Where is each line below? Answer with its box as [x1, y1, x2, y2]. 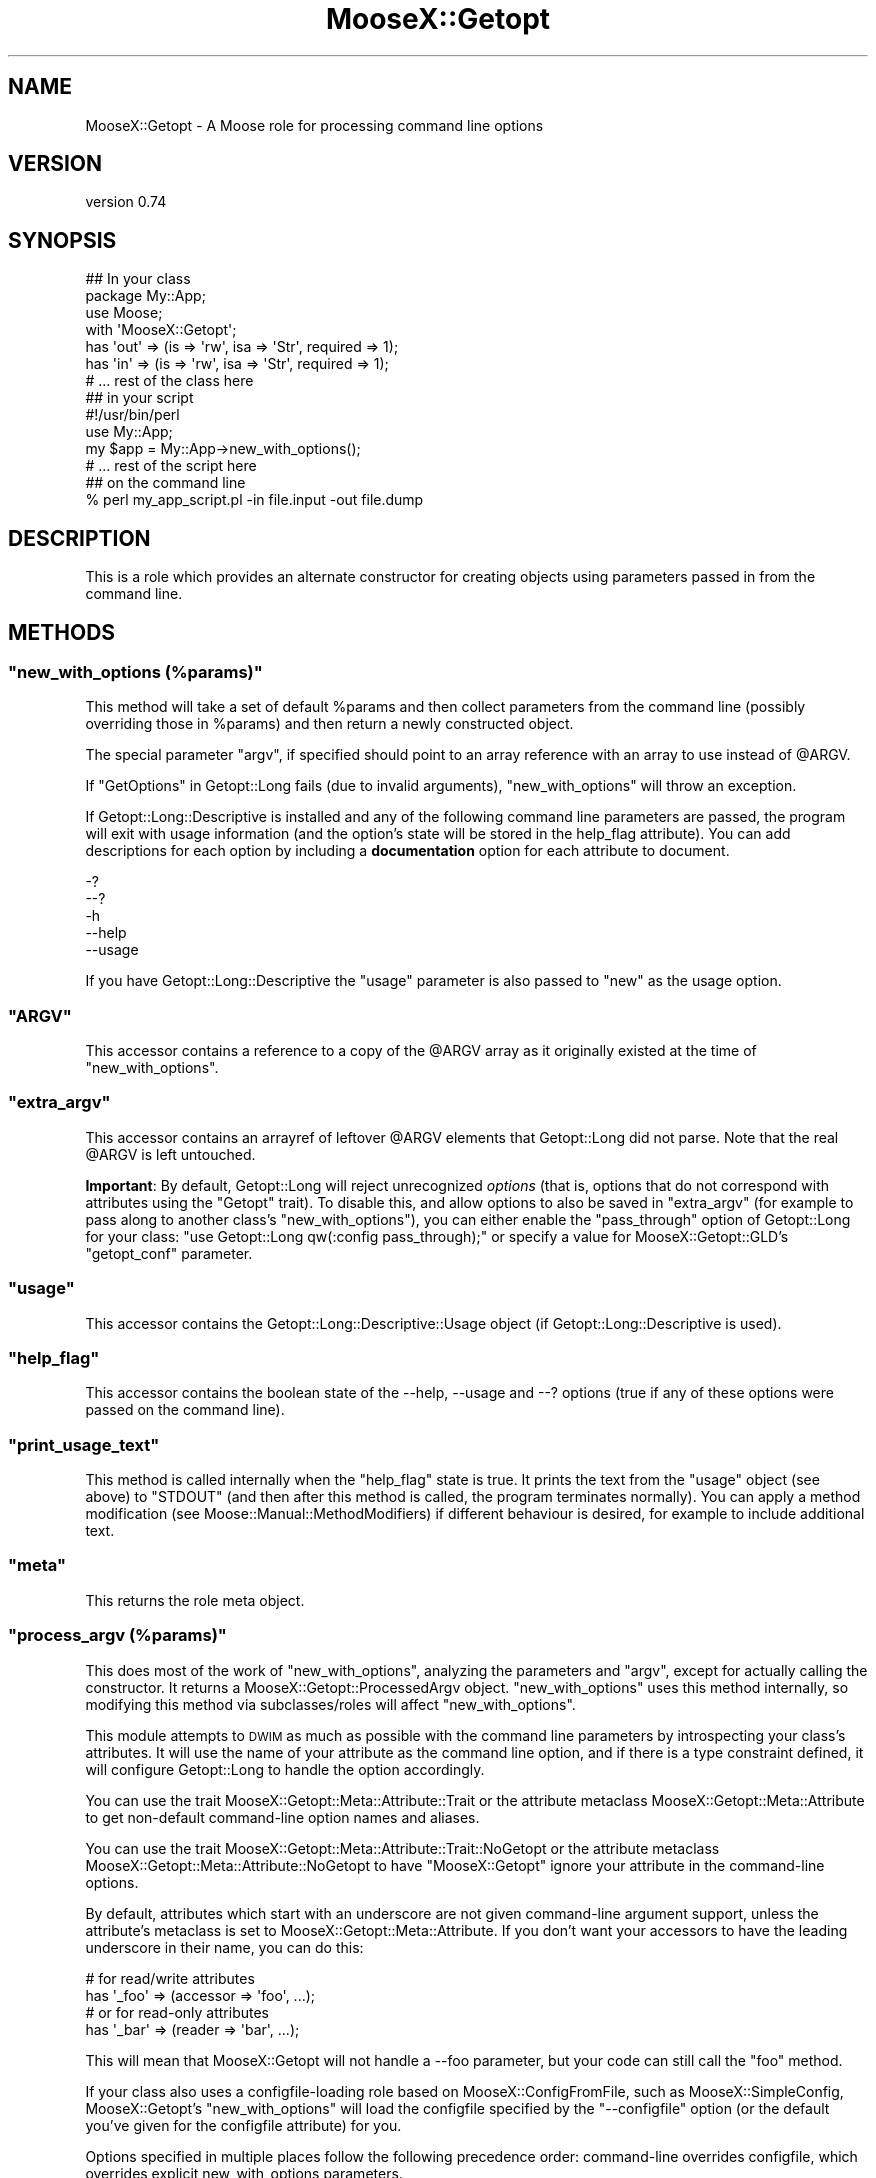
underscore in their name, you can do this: [85, 1938, 364, 1956]
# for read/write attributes [85, 1969, 255, 1987]
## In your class [85, 270, 191, 288]
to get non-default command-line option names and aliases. [85, 1808, 480, 1826]
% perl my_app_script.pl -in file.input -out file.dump [85, 491, 424, 509]
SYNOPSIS [8, 227, 117, 253]
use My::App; [85, 423, 173, 441]
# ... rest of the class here [85, 372, 254, 390]
